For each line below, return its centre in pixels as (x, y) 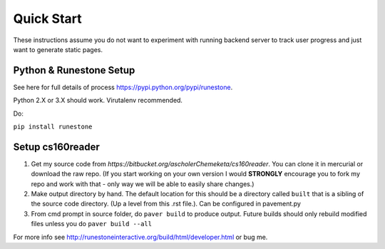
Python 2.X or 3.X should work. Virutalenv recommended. (98, 101)
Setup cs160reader (56, 147)
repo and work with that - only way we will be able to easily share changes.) (143, 184)
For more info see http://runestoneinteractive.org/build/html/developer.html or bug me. (140, 237)
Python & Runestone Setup (74, 70)
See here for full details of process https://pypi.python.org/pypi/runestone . (123, 87)
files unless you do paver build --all (92, 224)
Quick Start (47, 19)
